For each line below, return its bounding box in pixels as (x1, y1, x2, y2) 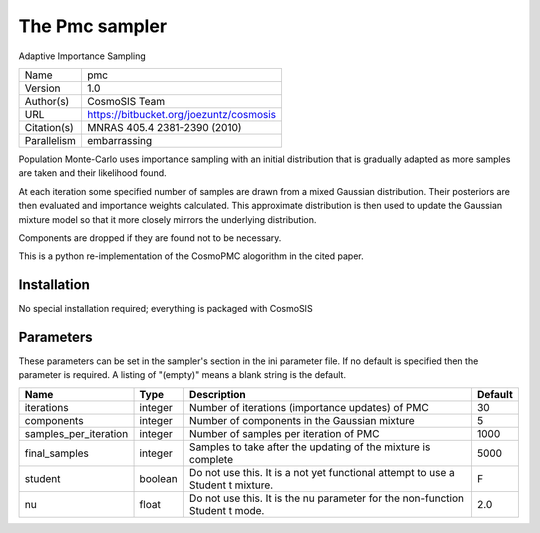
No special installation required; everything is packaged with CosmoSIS (18, 303, 314, 315)
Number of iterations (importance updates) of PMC (188, 400, 429, 414)
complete (188, 452, 234, 466)
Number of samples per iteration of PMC (188, 426, 380, 440)
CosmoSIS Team (86, 94, 165, 108)
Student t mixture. (188, 478, 274, 492)
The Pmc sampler (18, 15, 168, 37)
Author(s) (24, 94, 70, 108)
